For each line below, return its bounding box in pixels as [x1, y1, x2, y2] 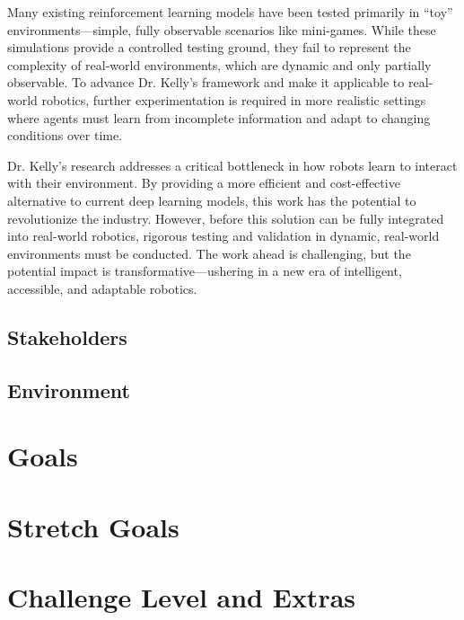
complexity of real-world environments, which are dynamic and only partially [7, 55, 432, 74]
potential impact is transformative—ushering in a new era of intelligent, [7, 261, 402, 280]
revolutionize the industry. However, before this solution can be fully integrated [7, 208, 444, 227]
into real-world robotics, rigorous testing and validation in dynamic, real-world [7, 226, 440, 245]
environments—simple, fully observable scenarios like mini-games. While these [7, 20, 436, 39]
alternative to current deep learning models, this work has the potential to [7, 190, 416, 209]
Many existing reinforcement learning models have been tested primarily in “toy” [7, 3, 453, 21]
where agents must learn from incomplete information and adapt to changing [7, 108, 431, 127]
